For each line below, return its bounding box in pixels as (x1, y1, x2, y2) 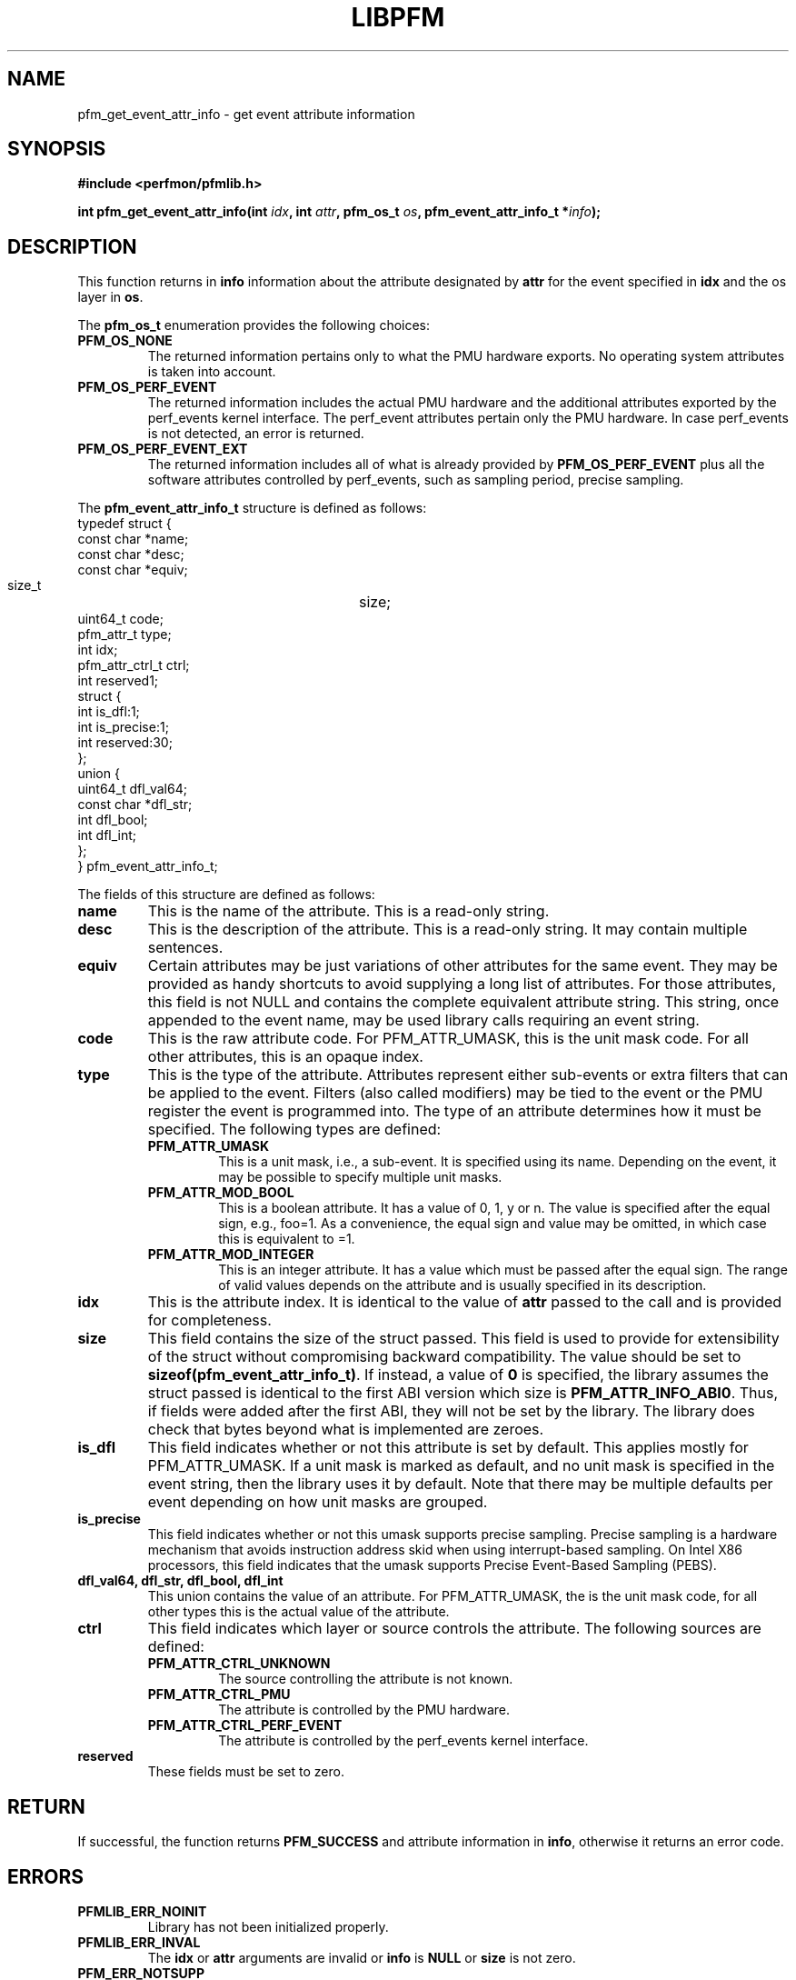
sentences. (147, 938, 224, 957)
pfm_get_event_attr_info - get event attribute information (77, 105, 415, 122)
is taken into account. (147, 364, 276, 380)
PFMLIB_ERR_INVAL (77, 1934, 201, 1950)
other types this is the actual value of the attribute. (147, 1604, 450, 1620)
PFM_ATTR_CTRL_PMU (147, 1686, 291, 1703)
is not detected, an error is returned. (147, 425, 364, 442)
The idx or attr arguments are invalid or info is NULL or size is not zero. (147, 1949, 576, 1965)
